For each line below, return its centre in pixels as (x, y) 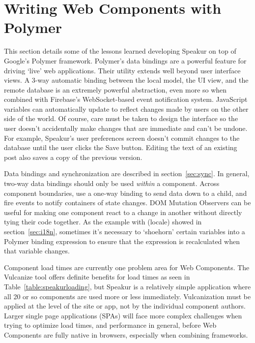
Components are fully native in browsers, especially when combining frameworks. (126, 334)
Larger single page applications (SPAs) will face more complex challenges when (123, 315)
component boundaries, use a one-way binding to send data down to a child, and (126, 193)
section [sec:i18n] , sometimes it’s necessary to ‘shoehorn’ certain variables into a (125, 231)
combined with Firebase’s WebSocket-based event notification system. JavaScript (126, 99)
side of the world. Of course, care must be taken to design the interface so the (121, 118)
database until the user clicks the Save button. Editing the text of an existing (121, 147)
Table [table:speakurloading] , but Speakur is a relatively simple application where (127, 286)
